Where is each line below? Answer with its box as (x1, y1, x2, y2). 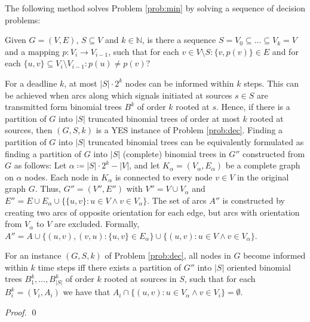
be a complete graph (225, 159, 300, 171)
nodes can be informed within (125, 76, 234, 89)
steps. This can (244, 76, 299, 89)
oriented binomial (227, 260, 291, 273)
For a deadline (5, 76, 57, 89)
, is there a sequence (142, 33, 216, 46)
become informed (243, 249, 306, 262)
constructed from (243, 147, 305, 160)
